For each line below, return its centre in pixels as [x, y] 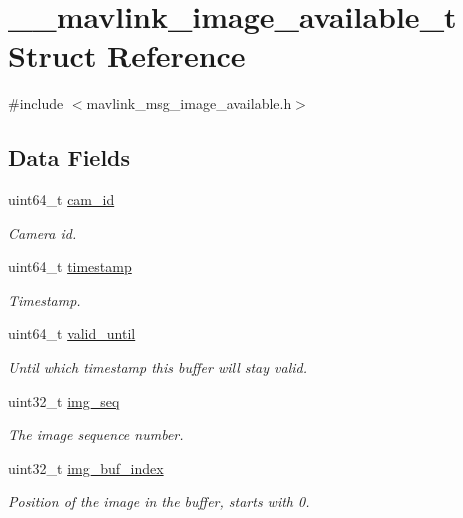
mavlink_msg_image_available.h [189, 103]
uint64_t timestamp [70, 266]
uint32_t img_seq [64, 400]
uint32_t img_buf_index [86, 467]
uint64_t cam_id [61, 199]
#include [36, 103]
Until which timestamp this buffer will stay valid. [158, 367]
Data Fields [69, 157]
